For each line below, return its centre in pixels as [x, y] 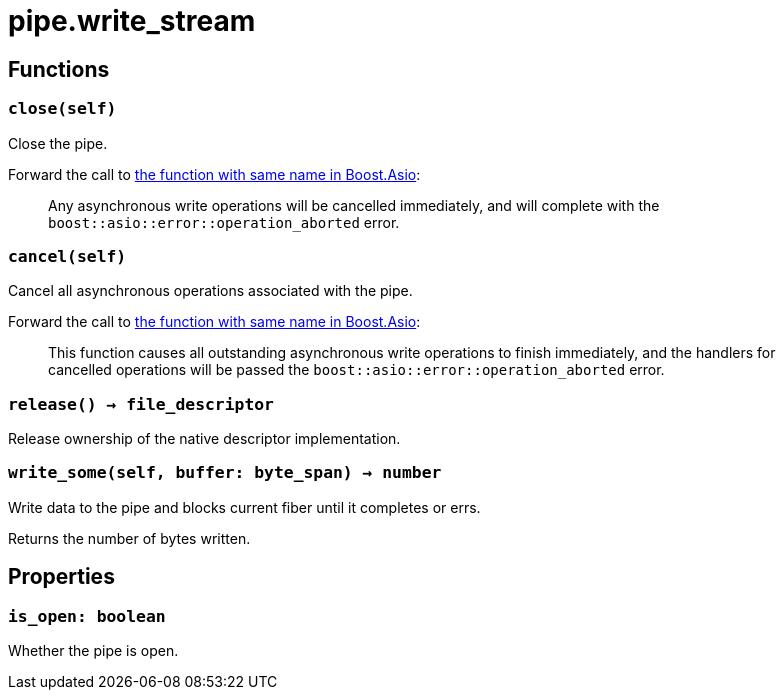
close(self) [62, 109]
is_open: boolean [87, 616]
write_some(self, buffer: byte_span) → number [225, 473]
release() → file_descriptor [141, 404]
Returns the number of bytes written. [129, 538]
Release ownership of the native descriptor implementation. [204, 439]
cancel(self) [67, 256]
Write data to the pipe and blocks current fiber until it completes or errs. [244, 507]
